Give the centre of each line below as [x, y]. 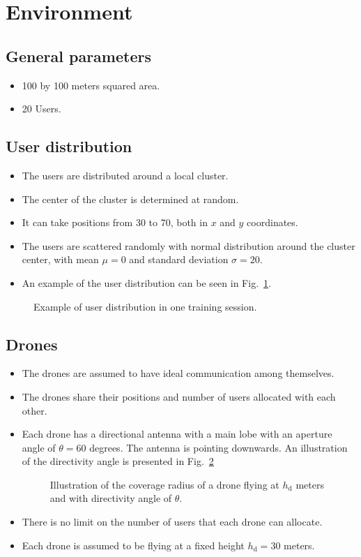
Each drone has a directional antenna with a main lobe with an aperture [177, 434]
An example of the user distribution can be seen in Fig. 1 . [146, 282]
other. [34, 410]
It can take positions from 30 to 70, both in [115, 222]
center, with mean [60, 259]
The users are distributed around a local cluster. [125, 175]
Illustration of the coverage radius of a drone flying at [164, 484]
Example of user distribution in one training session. [145, 306]
